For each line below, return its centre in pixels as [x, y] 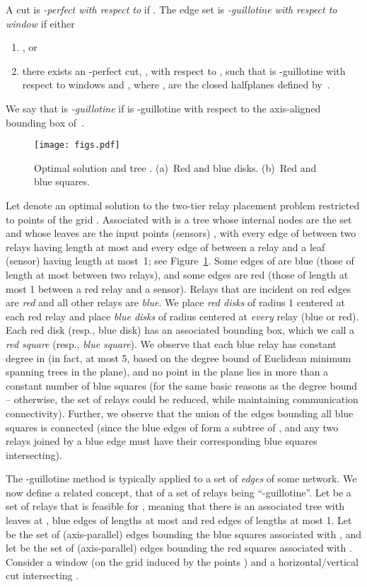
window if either [40, 23]
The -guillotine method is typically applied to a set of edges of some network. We [181, 478]
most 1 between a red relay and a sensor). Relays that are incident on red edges [179, 288]
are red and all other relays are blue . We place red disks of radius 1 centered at [175, 302]
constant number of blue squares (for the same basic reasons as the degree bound [181, 385]
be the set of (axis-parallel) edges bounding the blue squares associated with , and [184, 534]
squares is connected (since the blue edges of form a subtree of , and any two [172, 427]
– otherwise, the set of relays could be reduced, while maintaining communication [182, 399]
